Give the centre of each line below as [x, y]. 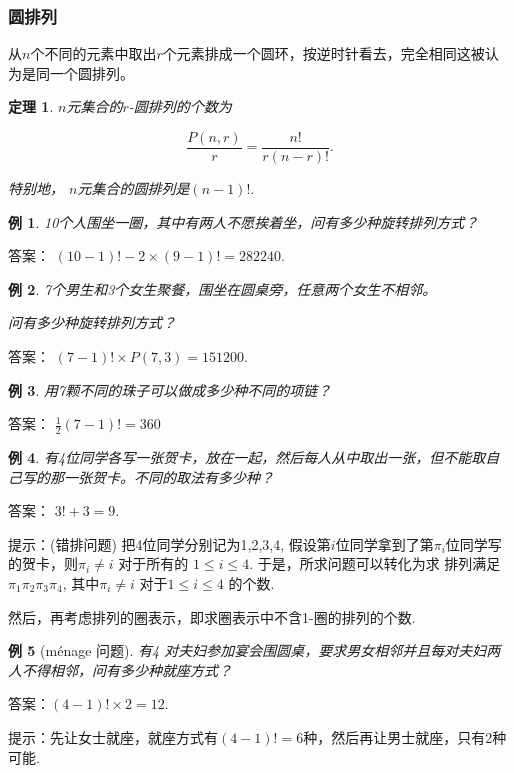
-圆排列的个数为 [180, 106]
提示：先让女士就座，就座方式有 [113, 736]
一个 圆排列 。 [91, 72]
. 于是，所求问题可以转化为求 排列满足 [375, 563]
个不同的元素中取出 [93, 53]
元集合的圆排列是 [133, 188]
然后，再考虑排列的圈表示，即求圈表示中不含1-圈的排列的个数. [212, 616]
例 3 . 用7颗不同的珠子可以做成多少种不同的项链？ [170, 389]
